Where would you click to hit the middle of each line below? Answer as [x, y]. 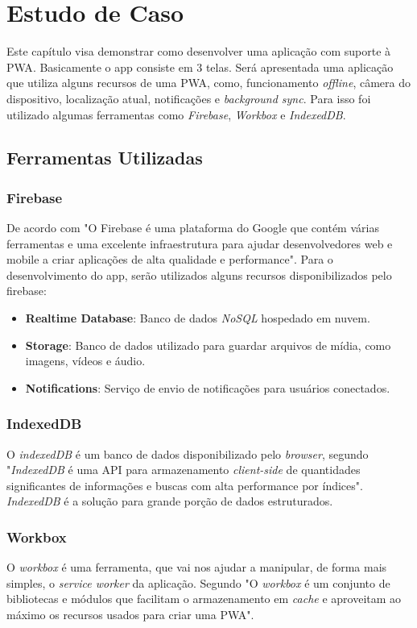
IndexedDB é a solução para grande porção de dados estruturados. [170, 501]
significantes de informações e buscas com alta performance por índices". [185, 485]
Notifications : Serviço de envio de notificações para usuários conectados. [208, 387]
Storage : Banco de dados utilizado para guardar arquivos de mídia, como [208, 345]
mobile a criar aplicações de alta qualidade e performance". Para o [170, 259]
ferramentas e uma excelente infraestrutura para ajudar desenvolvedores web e [200, 243]
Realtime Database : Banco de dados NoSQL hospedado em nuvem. [198, 318]
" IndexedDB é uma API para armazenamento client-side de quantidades [184, 470]
